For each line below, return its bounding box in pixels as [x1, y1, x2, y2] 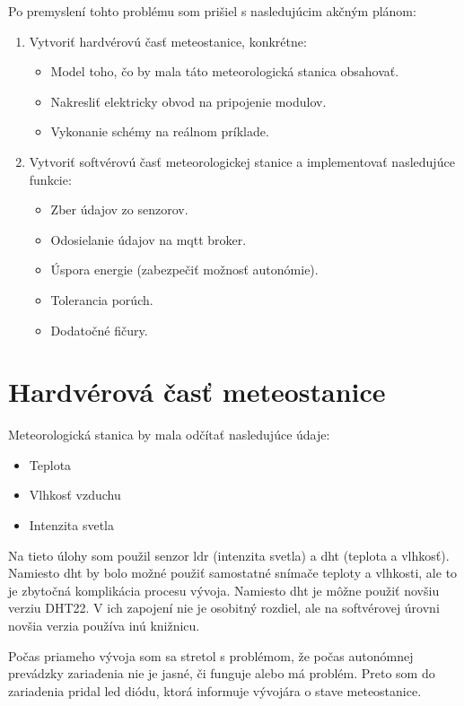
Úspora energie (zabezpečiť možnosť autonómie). [50, 260, 319, 279]
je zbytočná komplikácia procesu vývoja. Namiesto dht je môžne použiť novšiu [8, 580, 440, 599]
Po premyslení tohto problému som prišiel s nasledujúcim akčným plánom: [8, 2, 416, 20]
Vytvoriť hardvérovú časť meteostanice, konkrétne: [29, 31, 307, 50]
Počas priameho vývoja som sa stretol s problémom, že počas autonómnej [8, 646, 414, 665]
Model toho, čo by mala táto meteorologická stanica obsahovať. [50, 62, 399, 81]
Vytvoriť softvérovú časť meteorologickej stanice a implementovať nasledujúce [29, 152, 455, 170]
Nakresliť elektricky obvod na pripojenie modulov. [50, 92, 327, 110]
